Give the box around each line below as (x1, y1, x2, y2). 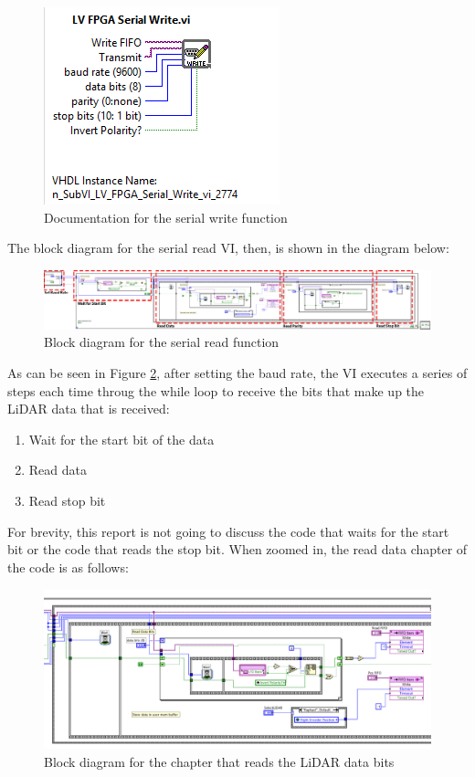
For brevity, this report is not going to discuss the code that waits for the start (7, 521, 449, 541)
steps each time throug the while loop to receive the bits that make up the (7, 381, 425, 400)
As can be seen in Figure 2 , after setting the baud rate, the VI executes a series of (7, 362, 468, 382)
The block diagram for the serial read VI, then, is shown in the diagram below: (7, 238, 449, 257)
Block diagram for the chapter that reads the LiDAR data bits (44, 751, 395, 771)
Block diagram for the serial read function (44, 332, 280, 352)
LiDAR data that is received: (7, 399, 170, 418)
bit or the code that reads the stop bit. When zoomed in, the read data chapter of (7, 540, 468, 559)
